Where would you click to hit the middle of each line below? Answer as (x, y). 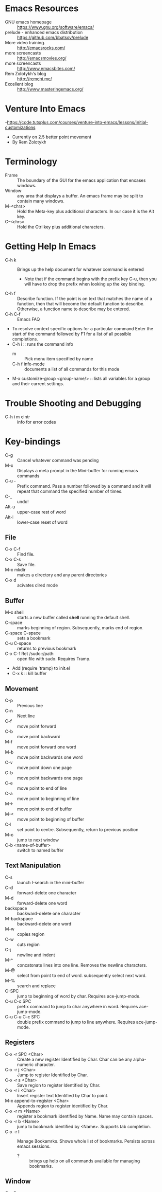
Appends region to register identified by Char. (63, 1106)
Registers (20, 1042)
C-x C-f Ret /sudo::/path (29, 654)
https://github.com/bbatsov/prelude (53, 37)
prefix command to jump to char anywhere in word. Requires (78, 1006)
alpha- (140, 1059)
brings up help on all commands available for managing (85, 1161)
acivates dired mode (38, 585)
